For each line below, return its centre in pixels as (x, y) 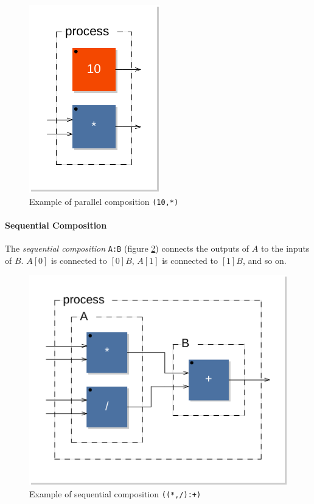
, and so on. (264, 260)
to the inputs (285, 248)
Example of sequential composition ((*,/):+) (115, 493)
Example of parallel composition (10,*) (104, 201)
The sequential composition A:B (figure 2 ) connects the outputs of (127, 248)
